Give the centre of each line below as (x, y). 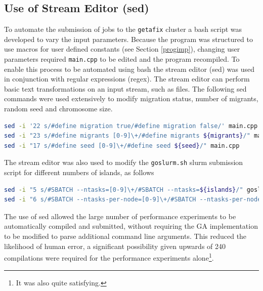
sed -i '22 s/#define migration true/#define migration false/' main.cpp (131, 126)
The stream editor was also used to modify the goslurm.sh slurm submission (124, 162)
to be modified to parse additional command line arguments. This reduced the (125, 236)
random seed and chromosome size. (58, 109)
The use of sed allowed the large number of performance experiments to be (120, 216)
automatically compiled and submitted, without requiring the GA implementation (131, 226)
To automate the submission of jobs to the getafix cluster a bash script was (123, 29)
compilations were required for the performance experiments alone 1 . (109, 257)
